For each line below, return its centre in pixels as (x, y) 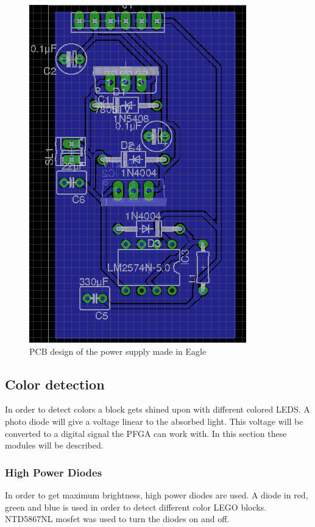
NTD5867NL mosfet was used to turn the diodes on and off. (117, 519)
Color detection (55, 384)
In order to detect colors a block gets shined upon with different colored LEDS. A (157, 409)
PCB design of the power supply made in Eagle (118, 351)
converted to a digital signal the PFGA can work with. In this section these (146, 433)
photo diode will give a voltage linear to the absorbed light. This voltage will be (154, 421)
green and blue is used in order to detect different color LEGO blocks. (136, 507)
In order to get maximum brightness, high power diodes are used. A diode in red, (157, 494)
